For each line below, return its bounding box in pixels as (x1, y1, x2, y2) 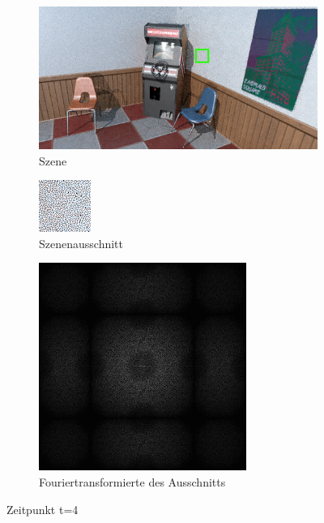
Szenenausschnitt (39, 234, 123, 251)
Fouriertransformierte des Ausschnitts (39, 474, 226, 490)
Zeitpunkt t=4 (6, 500, 79, 517)
